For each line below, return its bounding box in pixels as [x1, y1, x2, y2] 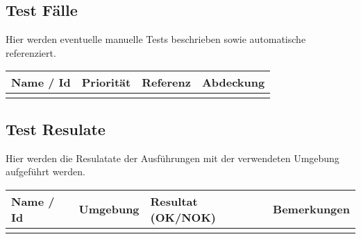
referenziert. [6, 45, 56, 60]
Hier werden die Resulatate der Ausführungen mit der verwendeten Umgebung [6, 150, 339, 165]
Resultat [150, 193, 198, 209]
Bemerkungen [273, 201, 350, 218]
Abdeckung [201, 74, 265, 91]
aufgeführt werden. [6, 164, 85, 179]
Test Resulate [6, 118, 106, 139]
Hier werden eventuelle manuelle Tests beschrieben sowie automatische [6, 32, 306, 46]
